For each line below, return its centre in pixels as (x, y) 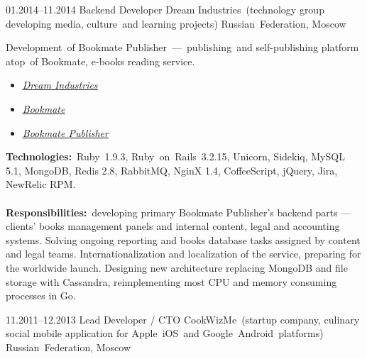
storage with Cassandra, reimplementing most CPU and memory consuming (171, 281)
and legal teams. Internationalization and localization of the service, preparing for (183, 254)
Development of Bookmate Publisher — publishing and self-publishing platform (182, 47)
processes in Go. (41, 296)
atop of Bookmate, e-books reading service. (100, 61)
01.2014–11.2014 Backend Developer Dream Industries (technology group (165, 9)
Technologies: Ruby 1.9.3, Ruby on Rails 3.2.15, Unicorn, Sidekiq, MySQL (175, 156)
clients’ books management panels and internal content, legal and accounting (173, 226)
